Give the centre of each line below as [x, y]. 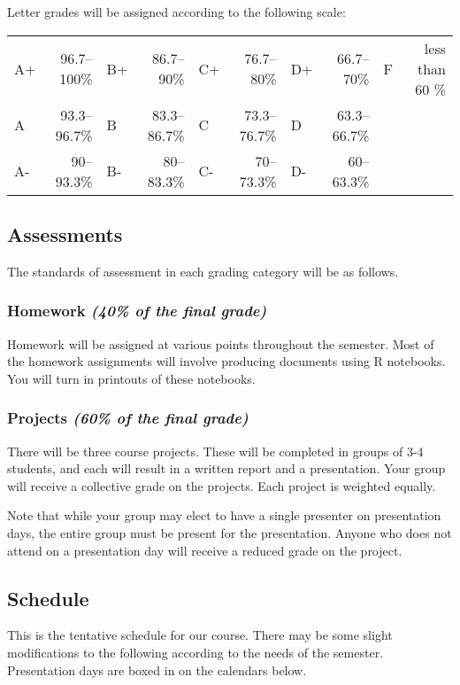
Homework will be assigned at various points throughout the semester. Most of [221, 343]
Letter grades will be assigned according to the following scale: [176, 12]
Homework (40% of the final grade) [137, 311]
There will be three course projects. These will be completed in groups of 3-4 [215, 451]
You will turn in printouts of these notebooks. [131, 378]
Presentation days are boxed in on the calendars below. [157, 669]
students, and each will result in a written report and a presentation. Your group [226, 468]
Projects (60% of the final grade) [128, 418]
